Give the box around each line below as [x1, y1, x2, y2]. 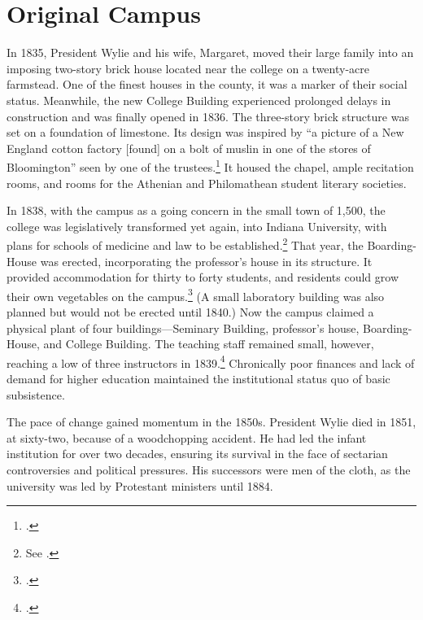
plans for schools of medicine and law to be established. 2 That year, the [7, 234, 364, 253]
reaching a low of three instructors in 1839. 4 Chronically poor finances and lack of [7, 351, 415, 371]
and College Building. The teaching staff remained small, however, [43, 335, 374, 352]
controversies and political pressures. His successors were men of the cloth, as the [7, 461, 411, 478]
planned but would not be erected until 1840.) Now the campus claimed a [7, 303, 374, 320]
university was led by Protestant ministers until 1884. [7, 477, 273, 494]
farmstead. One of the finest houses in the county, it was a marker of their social [7, 76, 408, 93]
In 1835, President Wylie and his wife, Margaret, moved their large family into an [7, 44, 414, 61]
